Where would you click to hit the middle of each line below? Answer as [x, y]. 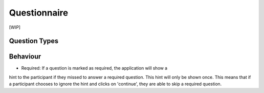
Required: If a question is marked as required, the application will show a [94, 68]
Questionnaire [39, 13]
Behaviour [25, 57]
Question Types [34, 41]
